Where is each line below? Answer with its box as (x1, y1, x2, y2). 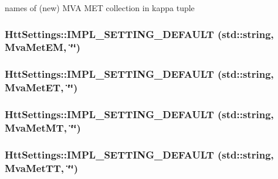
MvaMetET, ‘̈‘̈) (5, 80, 78, 95)
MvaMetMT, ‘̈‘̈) (5, 120, 81, 135)
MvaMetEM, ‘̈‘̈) (5, 40, 81, 54)
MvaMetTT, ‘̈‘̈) (5, 160, 79, 175)
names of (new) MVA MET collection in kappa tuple (5, 2, 195, 13)
